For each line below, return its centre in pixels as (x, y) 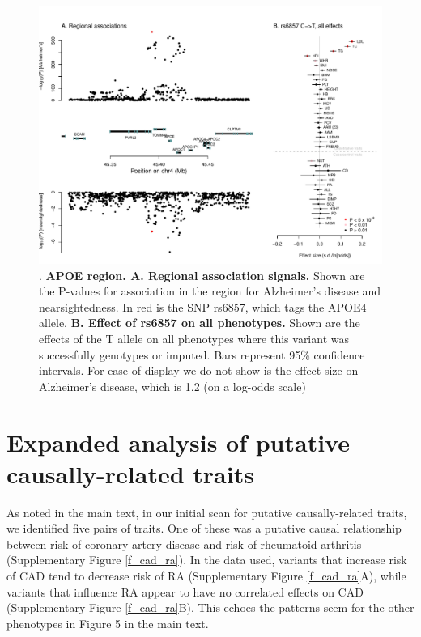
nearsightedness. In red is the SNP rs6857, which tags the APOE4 (203, 306)
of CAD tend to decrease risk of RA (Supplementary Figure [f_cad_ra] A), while (206, 576)
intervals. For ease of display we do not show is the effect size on (199, 370)
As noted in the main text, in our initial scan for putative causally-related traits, (207, 512)
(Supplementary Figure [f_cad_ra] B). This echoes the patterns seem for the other (210, 607)
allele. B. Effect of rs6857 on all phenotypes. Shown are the (200, 323)
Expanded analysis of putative (178, 442)
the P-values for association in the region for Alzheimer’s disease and (210, 291)
